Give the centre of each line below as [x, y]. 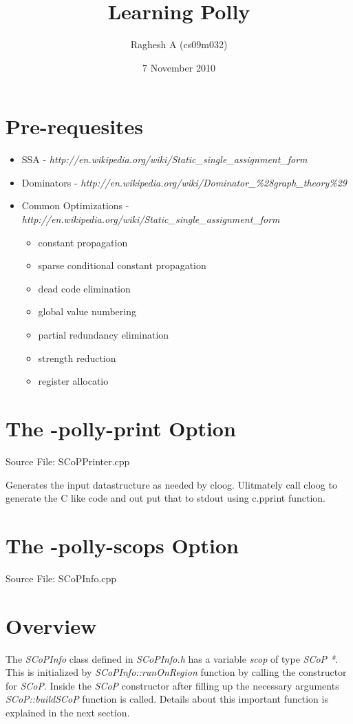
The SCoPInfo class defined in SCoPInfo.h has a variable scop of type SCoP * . [172, 658]
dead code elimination [84, 288]
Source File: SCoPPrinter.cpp [68, 461]
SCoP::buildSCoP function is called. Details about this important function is [167, 699]
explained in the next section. [68, 712]
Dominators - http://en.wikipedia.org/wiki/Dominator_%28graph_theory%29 [184, 182]
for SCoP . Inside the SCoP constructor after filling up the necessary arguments [172, 685]
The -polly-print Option [121, 428]
